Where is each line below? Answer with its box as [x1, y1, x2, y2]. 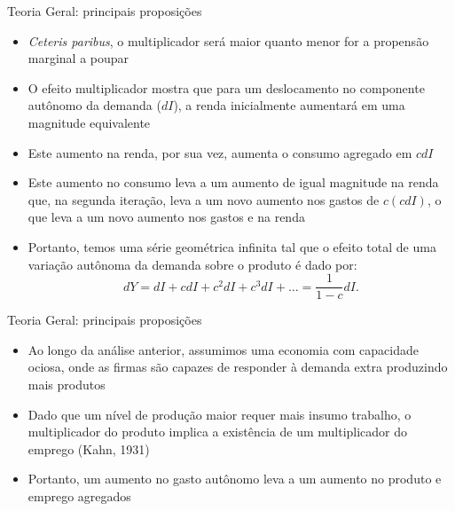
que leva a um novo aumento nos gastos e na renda [27, 208, 305, 226]
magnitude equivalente [27, 113, 151, 131]
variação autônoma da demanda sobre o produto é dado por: [27, 255, 357, 273]
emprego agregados [27, 486, 131, 505]
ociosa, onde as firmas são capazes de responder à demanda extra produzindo [27, 358, 448, 376]
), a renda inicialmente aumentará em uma [173, 96, 405, 114]
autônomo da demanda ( [27, 96, 161, 114]
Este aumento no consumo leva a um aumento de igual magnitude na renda [27, 173, 439, 192]
